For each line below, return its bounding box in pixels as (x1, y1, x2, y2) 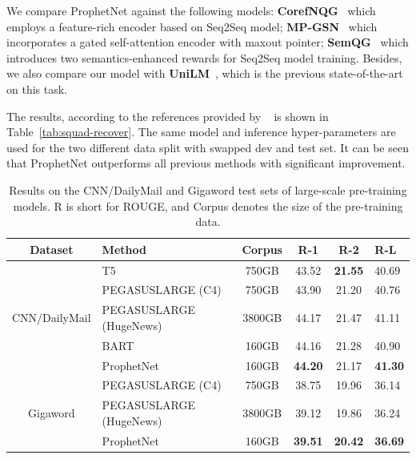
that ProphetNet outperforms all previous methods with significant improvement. (6, 155, 406, 171)
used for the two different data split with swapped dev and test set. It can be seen (6, 139, 409, 155)
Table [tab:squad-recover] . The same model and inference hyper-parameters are (6, 123, 396, 140)
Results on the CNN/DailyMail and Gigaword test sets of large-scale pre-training (9, 181, 407, 198)
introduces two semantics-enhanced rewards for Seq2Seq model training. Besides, (6, 49, 402, 66)
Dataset (30, 240, 74, 257)
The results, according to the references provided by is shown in (6, 107, 329, 124)
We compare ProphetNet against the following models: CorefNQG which (6, 2, 376, 18)
